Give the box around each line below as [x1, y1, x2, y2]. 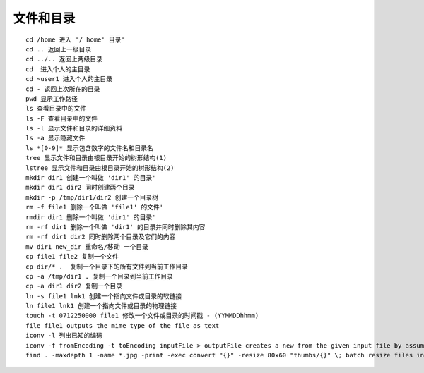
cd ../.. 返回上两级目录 [25, 55, 102, 63]
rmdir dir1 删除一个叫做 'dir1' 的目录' [25, 213, 156, 221]
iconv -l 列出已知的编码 [25, 331, 102, 340]
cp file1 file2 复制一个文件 [25, 252, 119, 261]
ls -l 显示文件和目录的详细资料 [25, 124, 123, 133]
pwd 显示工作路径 [25, 94, 78, 102]
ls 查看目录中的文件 [25, 104, 87, 113]
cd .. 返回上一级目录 [25, 45, 92, 53]
